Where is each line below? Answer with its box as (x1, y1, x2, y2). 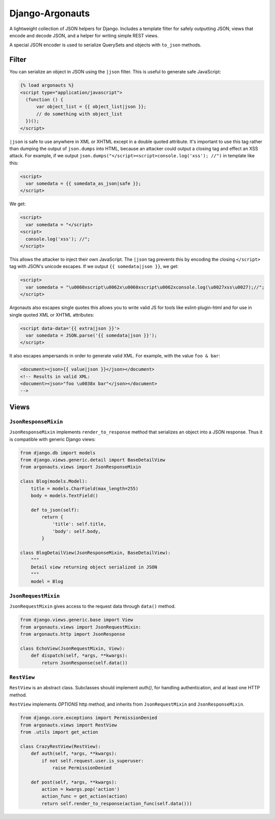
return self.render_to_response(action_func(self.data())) (41, 801, 193, 806)
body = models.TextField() (31, 493, 99, 498)
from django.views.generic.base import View (20, 617, 133, 623)
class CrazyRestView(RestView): (20, 743, 101, 749)
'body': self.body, (52, 528, 101, 534)
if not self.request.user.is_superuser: (41, 758, 144, 763)
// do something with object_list (36, 111, 122, 117)
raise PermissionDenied (52, 765, 112, 770)
